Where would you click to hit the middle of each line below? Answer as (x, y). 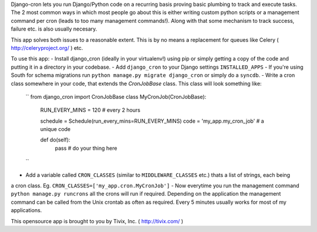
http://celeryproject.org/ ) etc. (47, 48)
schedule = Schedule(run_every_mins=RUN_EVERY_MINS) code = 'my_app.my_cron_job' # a (152, 121)
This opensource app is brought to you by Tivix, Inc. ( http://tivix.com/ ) (97, 221)
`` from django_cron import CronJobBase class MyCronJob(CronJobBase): (116, 96)
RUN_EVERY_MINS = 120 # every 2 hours (90, 110)
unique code (55, 129)
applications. (26, 210)
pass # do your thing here (86, 148)
